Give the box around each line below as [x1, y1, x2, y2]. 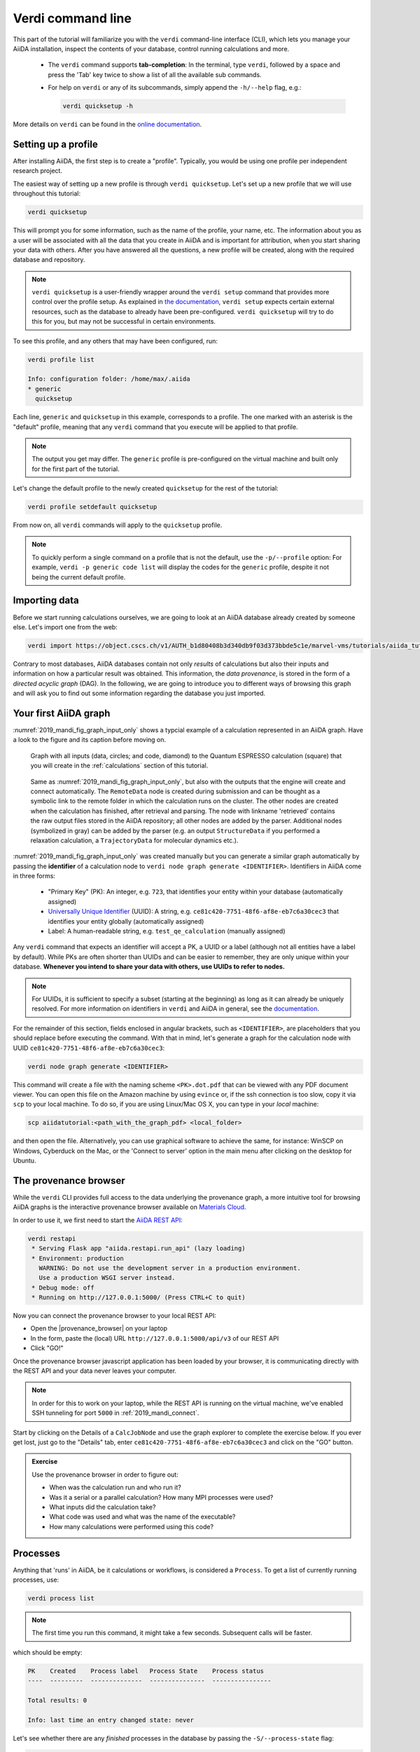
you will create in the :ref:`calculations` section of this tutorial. [30, 761, 209, 770]
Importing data [13, 594, 80, 606]
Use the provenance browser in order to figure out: [31, 1470, 178, 1479]
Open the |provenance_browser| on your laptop [30, 1325, 168, 1333]
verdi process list [27, 1594, 94, 1602]
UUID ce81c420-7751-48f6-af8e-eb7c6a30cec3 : [13, 1043, 165, 1052]
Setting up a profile [13, 138, 98, 150]
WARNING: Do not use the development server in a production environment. [38, 1264, 301, 1272]
